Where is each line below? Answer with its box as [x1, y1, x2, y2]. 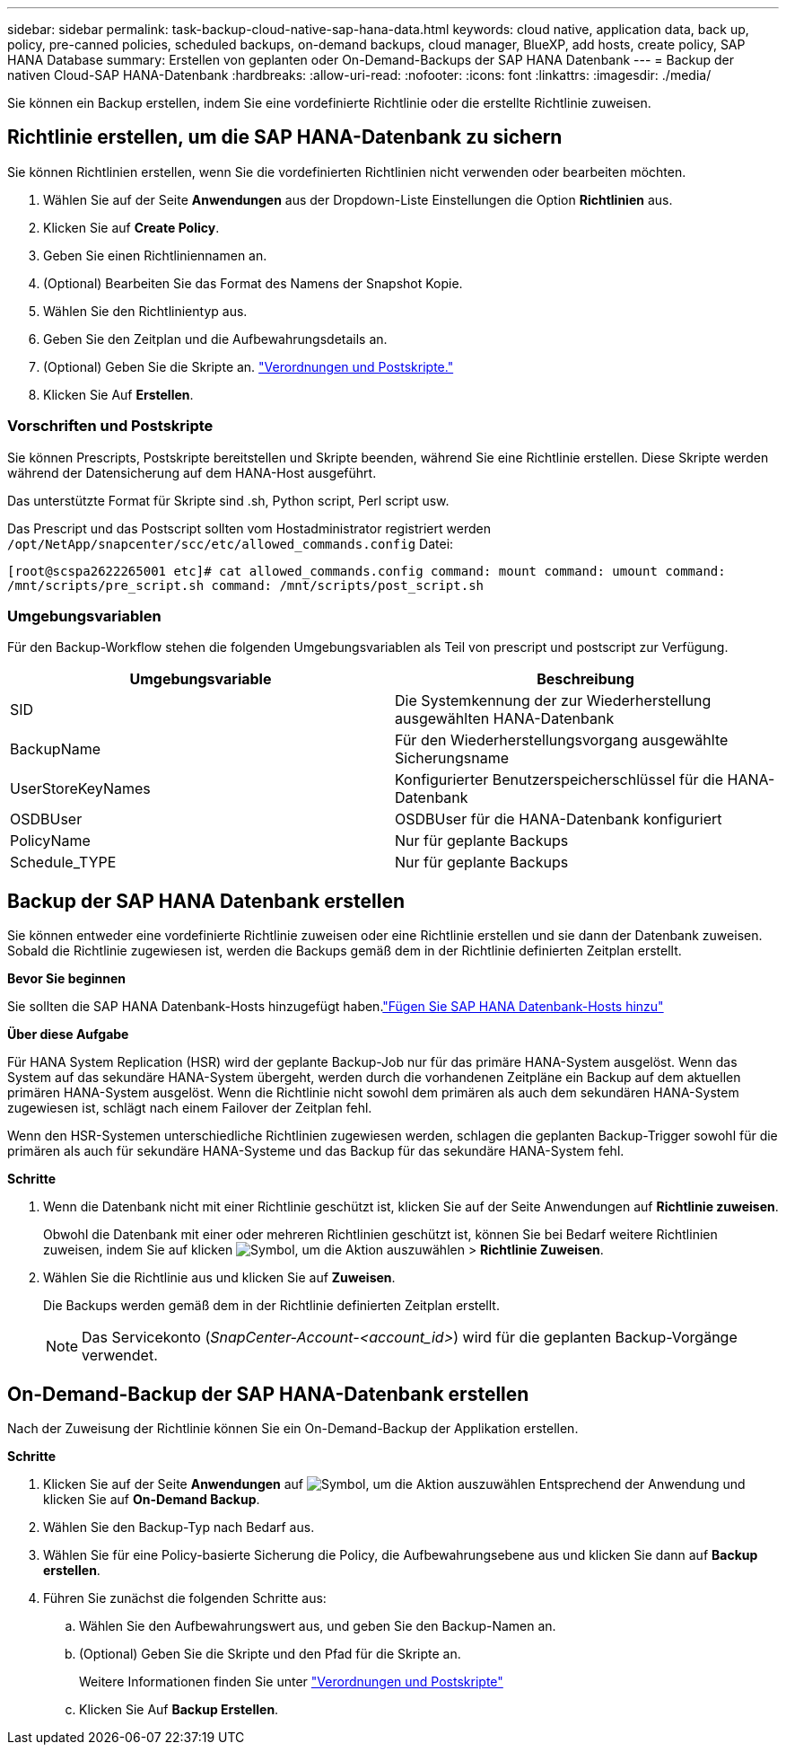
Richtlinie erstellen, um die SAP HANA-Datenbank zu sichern [7, 126, 563, 149]
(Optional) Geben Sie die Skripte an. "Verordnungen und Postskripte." [43, 358, 454, 374]
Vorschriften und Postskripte [7, 417, 214, 436]
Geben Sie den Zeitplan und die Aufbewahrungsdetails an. [43, 330, 388, 347]
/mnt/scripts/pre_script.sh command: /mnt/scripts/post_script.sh [7, 577, 485, 593]
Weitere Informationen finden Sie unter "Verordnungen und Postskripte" [79, 1674, 503, 1690]
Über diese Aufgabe [7, 1026, 129, 1043]
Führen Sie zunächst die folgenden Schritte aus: [43, 1590, 327, 1607]
